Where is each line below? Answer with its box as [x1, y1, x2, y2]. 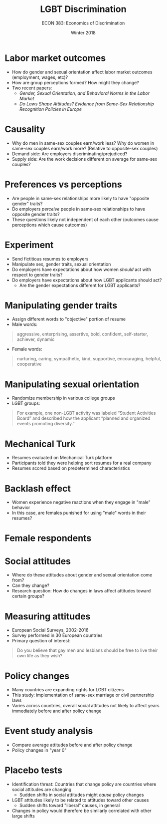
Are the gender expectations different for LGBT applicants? [19, 282, 141, 288]
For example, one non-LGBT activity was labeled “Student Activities [16, 410, 156, 416]
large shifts [11, 813, 35, 819]
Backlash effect [4, 483, 71, 494]
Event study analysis [4, 725, 93, 737]
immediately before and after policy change [11, 708, 102, 714]
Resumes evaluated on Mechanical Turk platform [11, 455, 113, 461]
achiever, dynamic [16, 336, 55, 342]
